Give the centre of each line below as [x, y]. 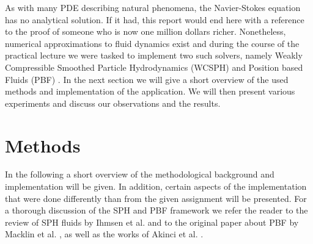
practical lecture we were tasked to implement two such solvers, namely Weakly [154, 55]
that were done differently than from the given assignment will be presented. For [156, 198]
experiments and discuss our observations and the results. [113, 103]
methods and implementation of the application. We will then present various [150, 91]
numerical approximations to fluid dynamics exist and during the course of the [152, 43]
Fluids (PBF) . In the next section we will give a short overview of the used [147, 79]
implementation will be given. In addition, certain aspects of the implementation [156, 186]
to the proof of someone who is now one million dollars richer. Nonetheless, [145, 31]
